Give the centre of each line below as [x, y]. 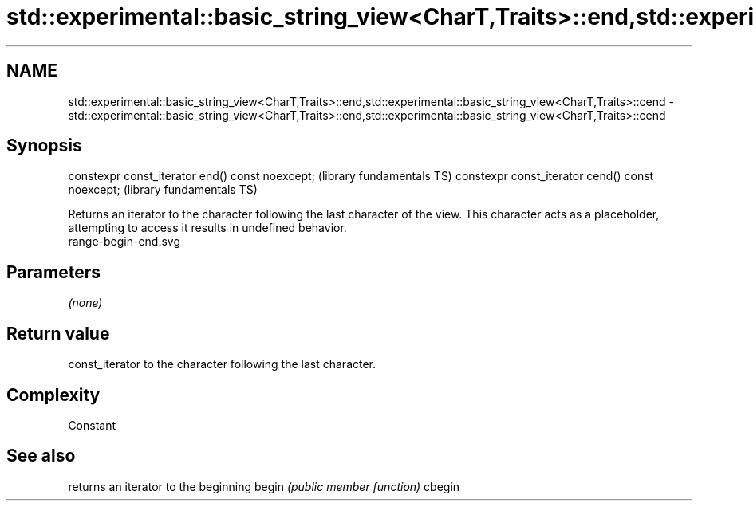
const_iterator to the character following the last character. [222, 364]
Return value [58, 333]
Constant [92, 425]
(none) [85, 303]
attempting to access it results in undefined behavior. [207, 228]
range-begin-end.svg [124, 242]
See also [41, 456]
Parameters [53, 272]
